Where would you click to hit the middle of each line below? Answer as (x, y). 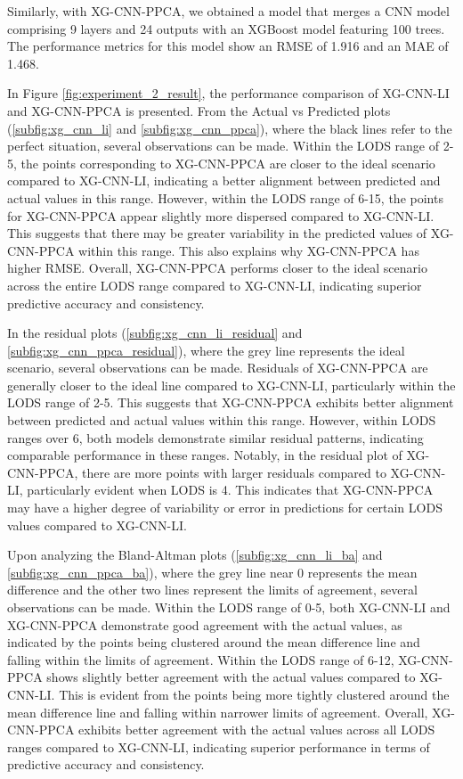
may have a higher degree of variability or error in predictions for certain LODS (225, 508)
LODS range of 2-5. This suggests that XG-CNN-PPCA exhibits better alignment (231, 402)
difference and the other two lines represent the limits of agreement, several (212, 590)
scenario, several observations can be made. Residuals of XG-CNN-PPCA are (218, 368)
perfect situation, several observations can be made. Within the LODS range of (223, 146)
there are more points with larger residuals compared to (234, 472)
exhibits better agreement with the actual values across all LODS (257, 730)
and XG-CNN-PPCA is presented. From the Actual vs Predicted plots (199, 110)
